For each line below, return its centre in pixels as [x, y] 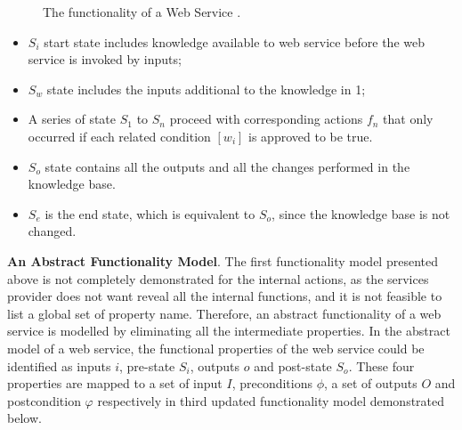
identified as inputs [59, 365]
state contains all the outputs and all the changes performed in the [227, 166]
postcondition [44, 400]
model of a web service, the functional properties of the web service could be [216, 348]
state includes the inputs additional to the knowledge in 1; [206, 89]
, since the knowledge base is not [361, 213]
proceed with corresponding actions [266, 119]
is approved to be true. [311, 136]
